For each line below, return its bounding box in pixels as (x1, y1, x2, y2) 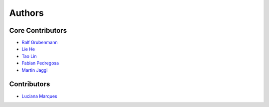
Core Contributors (9, 26, 67, 35)
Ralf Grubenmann (21, 40, 58, 46)
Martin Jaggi (21, 67, 48, 73)
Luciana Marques (21, 93, 57, 99)
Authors (9, 7, 44, 18)
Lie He (21, 46, 35, 52)
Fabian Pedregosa (21, 60, 59, 66)
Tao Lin (21, 53, 37, 59)
